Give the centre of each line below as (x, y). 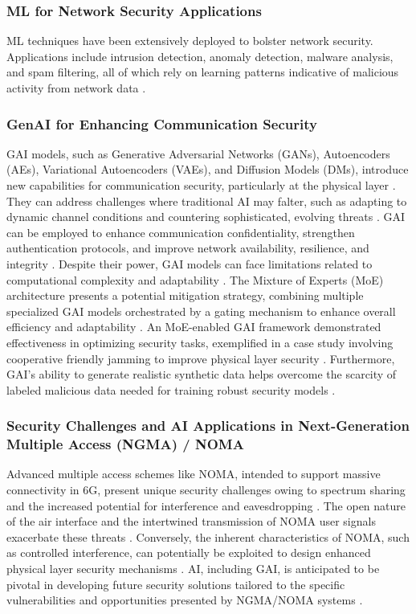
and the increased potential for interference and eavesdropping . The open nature (206, 505)
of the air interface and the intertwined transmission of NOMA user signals (191, 521)
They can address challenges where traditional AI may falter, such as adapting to (207, 201)
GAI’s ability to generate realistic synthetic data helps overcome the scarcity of (202, 374)
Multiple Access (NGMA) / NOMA (125, 444)
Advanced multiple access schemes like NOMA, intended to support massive (194, 474)
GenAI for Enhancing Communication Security (162, 123)
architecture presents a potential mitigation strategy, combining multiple (185, 295)
